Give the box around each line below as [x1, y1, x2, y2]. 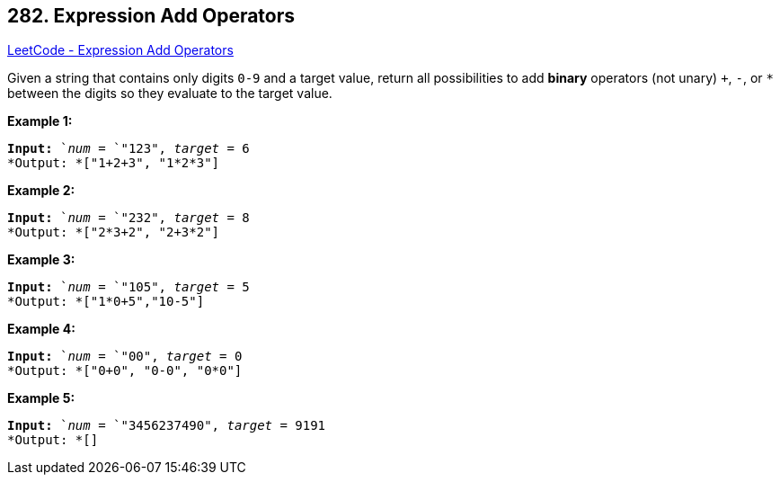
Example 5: [7, 390, 75, 406]
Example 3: [7, 252, 75, 268]
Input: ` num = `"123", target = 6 [7, 141, 250, 156]
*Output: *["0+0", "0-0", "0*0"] [7, 363, 243, 379]
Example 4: [7, 321, 75, 337]
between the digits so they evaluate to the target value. [7, 85, 332, 102]
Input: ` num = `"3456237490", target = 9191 [7, 418, 326, 433]
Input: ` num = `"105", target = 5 [7, 280, 250, 295]
